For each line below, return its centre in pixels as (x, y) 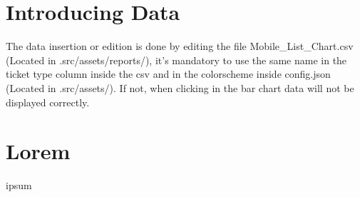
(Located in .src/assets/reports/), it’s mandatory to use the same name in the (176, 60)
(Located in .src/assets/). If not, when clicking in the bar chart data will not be (180, 87)
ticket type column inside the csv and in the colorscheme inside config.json (168, 74)
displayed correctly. (48, 102)
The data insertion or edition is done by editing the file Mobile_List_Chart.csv (180, 46)
